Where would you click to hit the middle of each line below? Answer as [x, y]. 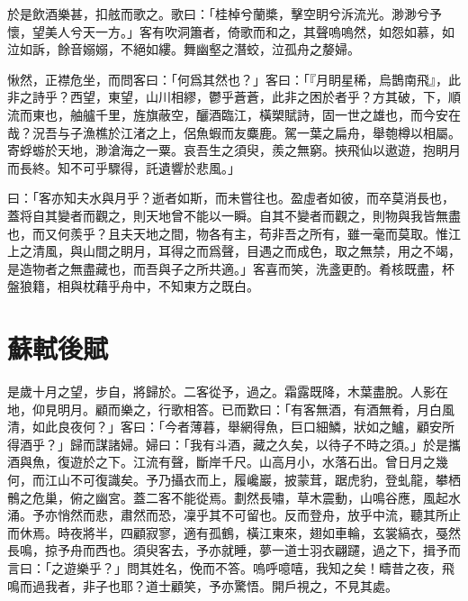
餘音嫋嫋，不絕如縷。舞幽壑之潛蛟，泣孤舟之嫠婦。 [208, 49]
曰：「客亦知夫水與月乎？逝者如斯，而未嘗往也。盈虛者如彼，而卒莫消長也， [231, 198]
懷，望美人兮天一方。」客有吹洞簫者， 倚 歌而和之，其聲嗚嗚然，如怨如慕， [225, 31]
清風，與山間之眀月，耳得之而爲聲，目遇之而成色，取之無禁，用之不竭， [246, 251]
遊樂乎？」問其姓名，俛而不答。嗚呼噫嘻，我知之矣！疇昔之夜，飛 [259, 567]
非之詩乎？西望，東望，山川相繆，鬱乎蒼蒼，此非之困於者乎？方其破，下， [228, 97]
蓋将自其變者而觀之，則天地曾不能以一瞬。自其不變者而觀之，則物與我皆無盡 [234, 215]
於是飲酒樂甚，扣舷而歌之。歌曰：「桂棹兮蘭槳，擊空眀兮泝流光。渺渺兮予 [225, 14]
